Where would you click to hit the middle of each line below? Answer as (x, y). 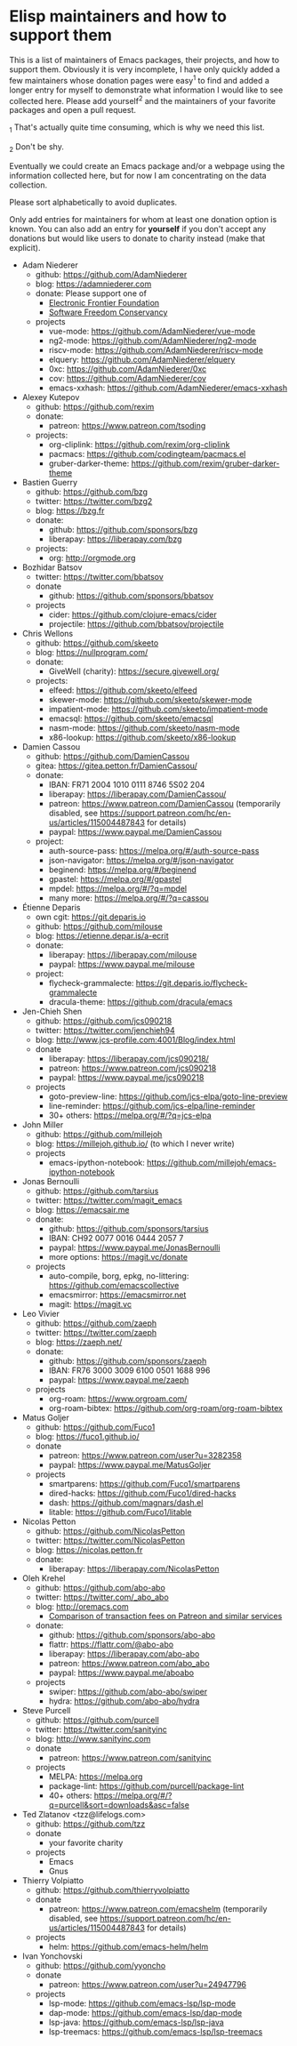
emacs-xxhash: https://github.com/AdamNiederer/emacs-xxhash (168, 388)
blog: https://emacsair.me (82, 1209)
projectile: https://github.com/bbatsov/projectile (136, 623)
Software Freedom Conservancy (108, 312)
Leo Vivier (40, 1313)
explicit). (25, 247)
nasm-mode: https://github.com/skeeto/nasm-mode (144, 727)
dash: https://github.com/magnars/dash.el (126, 1502)
